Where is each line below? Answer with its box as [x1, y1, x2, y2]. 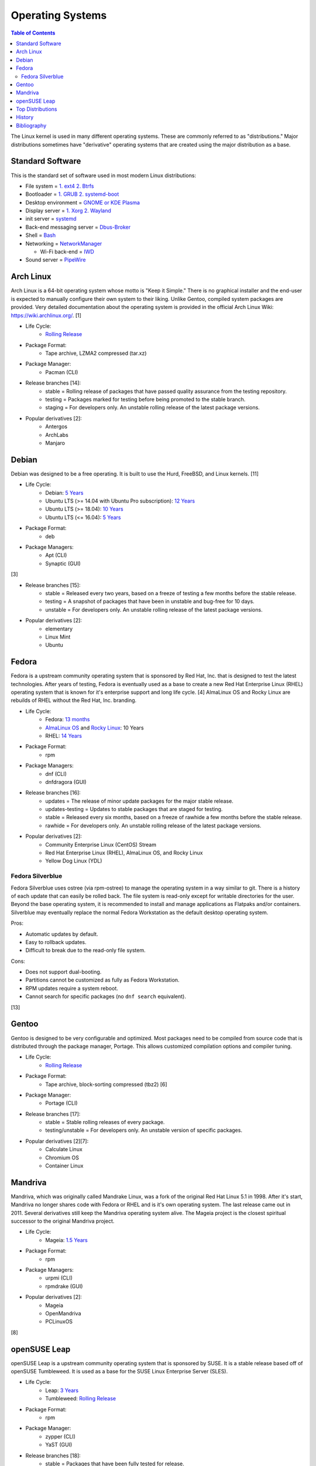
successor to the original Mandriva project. [11, 1217, 115, 1225]
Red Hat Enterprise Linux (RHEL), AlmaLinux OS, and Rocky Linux [45, 849, 203, 856]
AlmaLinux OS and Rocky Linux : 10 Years [45, 724, 144, 731]
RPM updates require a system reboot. [25, 985, 118, 992]
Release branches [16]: [25, 789, 81, 796]
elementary [45, 625, 73, 632]
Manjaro [45, 439, 66, 446]
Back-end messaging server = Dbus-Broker [25, 223, 131, 230]
